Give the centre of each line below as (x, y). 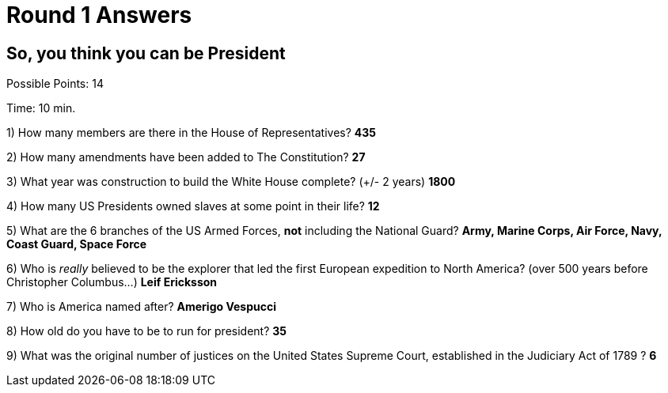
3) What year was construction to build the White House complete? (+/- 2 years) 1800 (231, 182)
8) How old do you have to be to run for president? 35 (147, 331)
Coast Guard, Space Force (77, 244)
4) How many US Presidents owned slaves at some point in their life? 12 (193, 206)
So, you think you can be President (146, 53)
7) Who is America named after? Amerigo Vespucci (141, 307)
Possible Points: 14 (55, 84)
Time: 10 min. (41, 108)
